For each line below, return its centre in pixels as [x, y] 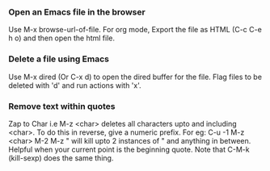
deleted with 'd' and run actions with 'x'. [75, 85]
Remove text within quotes [62, 106]
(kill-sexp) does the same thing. [61, 158]
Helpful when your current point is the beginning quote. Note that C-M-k [129, 149]
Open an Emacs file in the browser [77, 12]
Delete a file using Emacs [59, 59]
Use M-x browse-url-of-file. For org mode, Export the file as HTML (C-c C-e [135, 30]
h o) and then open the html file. [62, 38]
